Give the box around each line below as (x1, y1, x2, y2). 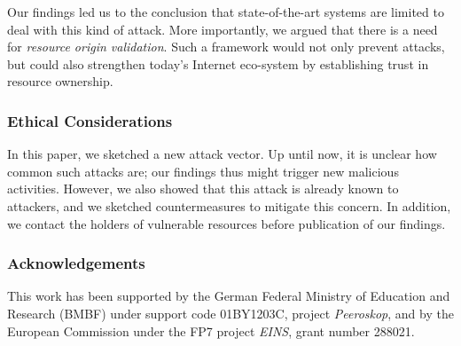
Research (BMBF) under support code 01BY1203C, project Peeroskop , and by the (7, 303, 454, 322)
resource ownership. (7, 72, 113, 90)
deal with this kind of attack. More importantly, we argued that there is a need (7, 20, 438, 38)
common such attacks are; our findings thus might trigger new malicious (7, 161, 399, 180)
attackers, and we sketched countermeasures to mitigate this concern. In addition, (7, 196, 451, 215)
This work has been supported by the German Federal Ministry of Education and (7, 287, 450, 305)
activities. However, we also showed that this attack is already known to (7, 179, 399, 198)
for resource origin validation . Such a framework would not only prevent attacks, (7, 37, 445, 56)
